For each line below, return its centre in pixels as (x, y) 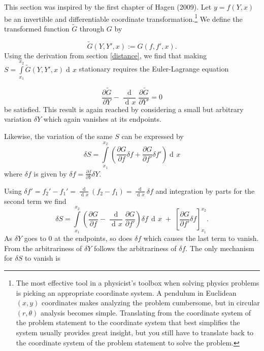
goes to (35, 238)
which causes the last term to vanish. (201, 238)
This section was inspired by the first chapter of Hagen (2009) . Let (108, 7)
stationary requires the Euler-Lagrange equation (154, 69)
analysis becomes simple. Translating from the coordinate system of (146, 312)
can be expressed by (153, 136)
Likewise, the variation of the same (58, 136)
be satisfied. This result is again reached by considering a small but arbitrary (124, 109)
